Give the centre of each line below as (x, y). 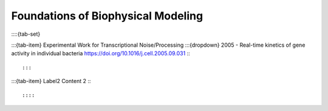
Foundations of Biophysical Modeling (107, 16)
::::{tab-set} (26, 34)
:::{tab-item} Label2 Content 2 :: (51, 81)
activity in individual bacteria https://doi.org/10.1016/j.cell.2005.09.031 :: (101, 53)
